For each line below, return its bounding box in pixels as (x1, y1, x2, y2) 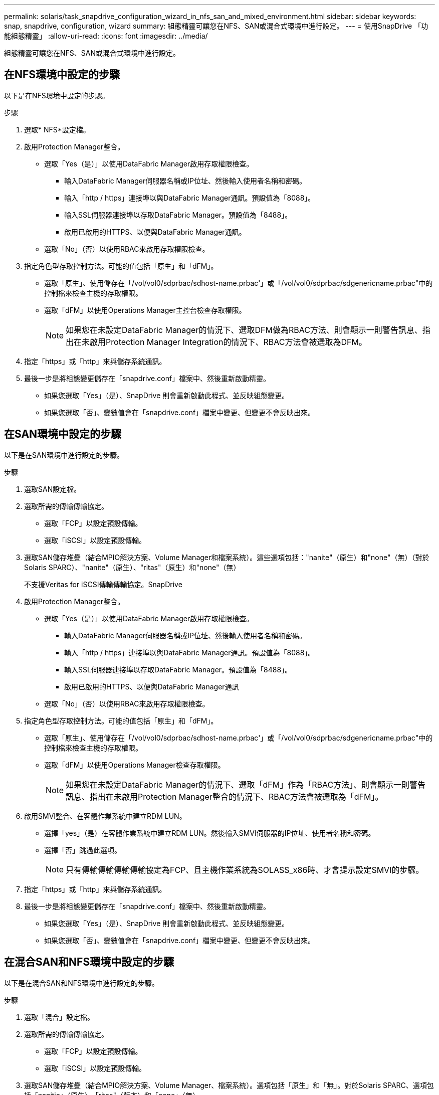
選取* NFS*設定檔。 (24, 125, 90, 134)
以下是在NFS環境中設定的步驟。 (4, 91, 109, 100)
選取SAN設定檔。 (24, 484, 81, 493)
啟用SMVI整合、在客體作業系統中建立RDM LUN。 (24, 811, 186, 820)
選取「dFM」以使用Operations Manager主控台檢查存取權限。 (44, 305, 246, 314)
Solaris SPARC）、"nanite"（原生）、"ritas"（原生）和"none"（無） (24, 563, 241, 572)
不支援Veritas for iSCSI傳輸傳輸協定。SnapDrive (24, 580, 182, 589)
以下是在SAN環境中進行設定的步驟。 (4, 450, 124, 459)
